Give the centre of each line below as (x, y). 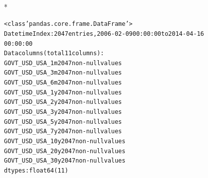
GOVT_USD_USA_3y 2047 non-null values (63, 112)
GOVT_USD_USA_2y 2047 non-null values (63, 102)
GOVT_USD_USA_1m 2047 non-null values (63, 63)
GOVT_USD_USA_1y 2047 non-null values (63, 92)
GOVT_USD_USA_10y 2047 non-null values (65, 141)
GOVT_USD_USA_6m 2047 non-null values (63, 83)
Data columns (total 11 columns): (54, 53)
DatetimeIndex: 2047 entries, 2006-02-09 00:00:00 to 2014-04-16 (104, 34)
